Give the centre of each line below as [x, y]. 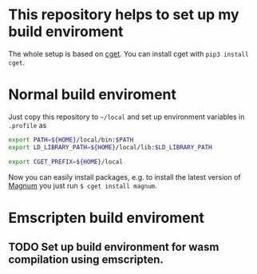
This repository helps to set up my [124, 15]
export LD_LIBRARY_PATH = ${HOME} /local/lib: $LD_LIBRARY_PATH [111, 147]
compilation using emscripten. [86, 260]
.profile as [28, 125]
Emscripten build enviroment [107, 218]
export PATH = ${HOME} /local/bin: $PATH [71, 140]
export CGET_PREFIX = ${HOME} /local [66, 161]
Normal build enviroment [93, 95]
